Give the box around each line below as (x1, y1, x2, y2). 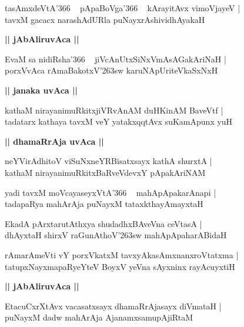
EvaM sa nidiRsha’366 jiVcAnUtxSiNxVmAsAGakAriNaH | (5, 52, 226, 65)
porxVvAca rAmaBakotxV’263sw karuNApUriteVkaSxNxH (5, 64, 218, 76)
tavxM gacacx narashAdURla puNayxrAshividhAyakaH (5, 13, 205, 25)
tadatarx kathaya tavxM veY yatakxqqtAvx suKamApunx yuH (5, 115, 233, 128)
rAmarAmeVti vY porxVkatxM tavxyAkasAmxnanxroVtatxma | (5, 248, 239, 261)
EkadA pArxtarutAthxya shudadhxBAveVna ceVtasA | (5, 217, 202, 229)
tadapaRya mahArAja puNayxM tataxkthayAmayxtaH (5, 198, 203, 210)
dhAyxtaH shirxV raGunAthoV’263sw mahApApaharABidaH (5, 229, 227, 241)
